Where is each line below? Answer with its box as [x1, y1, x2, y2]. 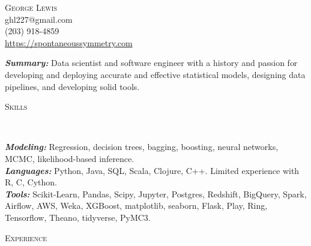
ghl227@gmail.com [5, 13, 73, 25]
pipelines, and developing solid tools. [5, 80, 140, 92]
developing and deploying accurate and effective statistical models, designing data [5, 68, 306, 80]
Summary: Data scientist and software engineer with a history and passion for [5, 56, 298, 69]
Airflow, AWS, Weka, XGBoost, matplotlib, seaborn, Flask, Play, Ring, [5, 199, 268, 212]
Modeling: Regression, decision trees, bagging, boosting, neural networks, [5, 140, 279, 153]
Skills [5, 100, 28, 113]
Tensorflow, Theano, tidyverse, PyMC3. [5, 211, 151, 223]
